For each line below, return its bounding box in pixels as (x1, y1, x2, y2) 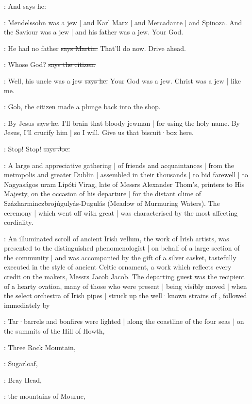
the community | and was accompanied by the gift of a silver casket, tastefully (4, 252, 236, 262)
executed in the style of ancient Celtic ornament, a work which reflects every (4, 262, 232, 272)
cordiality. (4, 217, 34, 227)
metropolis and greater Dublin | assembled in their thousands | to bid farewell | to (4, 169, 248, 180)
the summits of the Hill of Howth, (4, 326, 105, 336)
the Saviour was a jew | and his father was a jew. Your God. (4, 27, 184, 37)
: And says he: (4, 1, 46, 11)
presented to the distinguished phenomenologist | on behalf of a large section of (4, 243, 240, 253)
